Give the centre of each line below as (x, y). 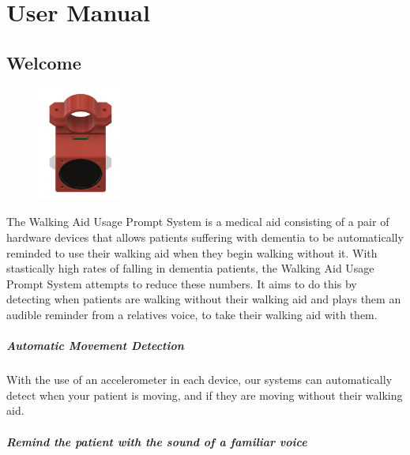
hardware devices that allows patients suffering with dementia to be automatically (205, 237)
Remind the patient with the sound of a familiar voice (157, 441)
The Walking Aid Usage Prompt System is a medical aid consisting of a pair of (198, 222)
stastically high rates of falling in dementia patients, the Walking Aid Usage (190, 268)
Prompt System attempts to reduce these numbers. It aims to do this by (182, 283)
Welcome (44, 62)
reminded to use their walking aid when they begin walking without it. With (192, 252)
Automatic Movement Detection (95, 346)
